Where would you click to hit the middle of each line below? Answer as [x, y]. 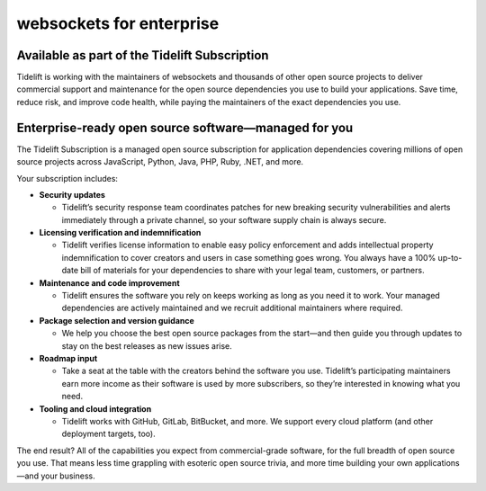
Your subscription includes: [67, 178]
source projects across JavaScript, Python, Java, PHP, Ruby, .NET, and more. [160, 162]
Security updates [72, 194]
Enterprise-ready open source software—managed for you [185, 127]
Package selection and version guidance [117, 320]
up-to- [450, 257]
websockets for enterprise [118, 23]
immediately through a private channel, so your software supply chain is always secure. [224, 219]
